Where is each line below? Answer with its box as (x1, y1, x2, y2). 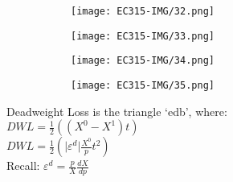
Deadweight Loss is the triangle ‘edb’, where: (6, 102, 227, 119)
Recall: (6, 157, 40, 174)
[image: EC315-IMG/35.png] (71, 79, 215, 91)
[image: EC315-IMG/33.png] (71, 30, 215, 42)
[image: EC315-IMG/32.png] (71, 6, 215, 17)
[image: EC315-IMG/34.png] (71, 55, 215, 67)
